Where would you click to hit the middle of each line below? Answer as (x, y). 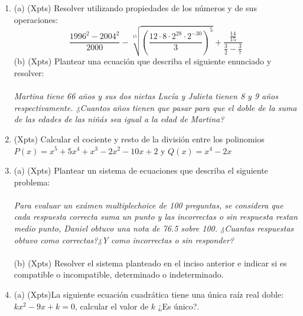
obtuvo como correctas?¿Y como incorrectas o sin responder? (124, 240)
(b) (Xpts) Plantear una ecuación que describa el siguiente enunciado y (143, 61)
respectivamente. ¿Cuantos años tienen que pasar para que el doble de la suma (155, 107)
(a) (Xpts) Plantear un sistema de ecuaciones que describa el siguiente (141, 170)
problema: (32, 182)
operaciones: (36, 19)
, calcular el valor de (112, 306)
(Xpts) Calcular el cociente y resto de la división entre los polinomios (139, 139)
